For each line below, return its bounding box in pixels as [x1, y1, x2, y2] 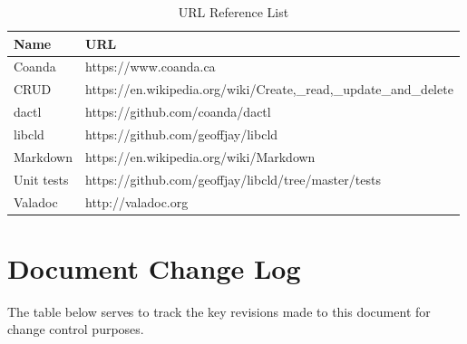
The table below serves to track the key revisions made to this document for [7, 301, 431, 320]
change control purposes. [7, 320, 144, 339]
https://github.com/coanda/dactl [85, 102, 271, 121]
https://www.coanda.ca [85, 57, 216, 76]
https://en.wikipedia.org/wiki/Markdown [85, 147, 316, 166]
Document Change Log [7, 249, 301, 286]
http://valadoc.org [85, 192, 189, 211]
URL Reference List [178, 3, 289, 21]
